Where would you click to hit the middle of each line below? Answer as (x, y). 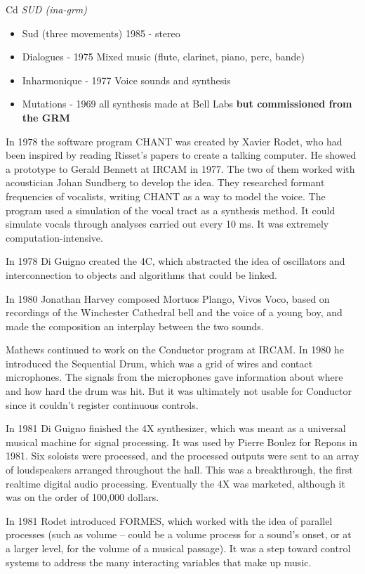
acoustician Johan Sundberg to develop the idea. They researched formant (165, 182)
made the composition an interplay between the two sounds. (135, 326)
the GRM (46, 117)
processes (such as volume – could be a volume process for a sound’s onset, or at (179, 534)
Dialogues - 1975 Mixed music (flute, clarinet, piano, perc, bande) (163, 57)
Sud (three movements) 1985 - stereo (101, 33)
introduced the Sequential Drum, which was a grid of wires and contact (159, 363)
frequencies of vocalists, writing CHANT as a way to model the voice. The (166, 196)
